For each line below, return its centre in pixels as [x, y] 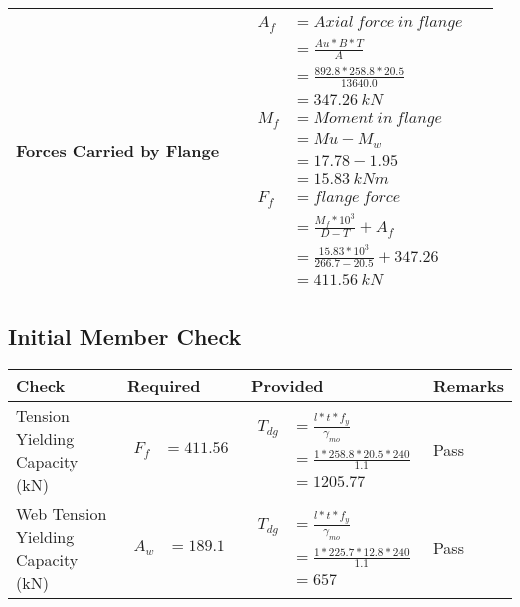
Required [163, 385]
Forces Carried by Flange [118, 151]
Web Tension [61, 513]
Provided [287, 385]
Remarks [468, 385]
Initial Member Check [125, 335]
